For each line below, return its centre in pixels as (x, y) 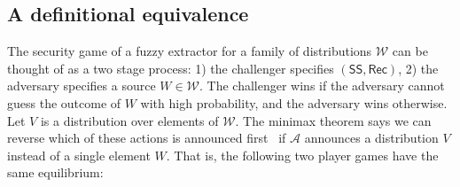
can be (410, 51)
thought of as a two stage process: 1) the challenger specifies (171, 68)
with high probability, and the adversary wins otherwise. (294, 102)
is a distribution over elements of (129, 120)
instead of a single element (79, 155)
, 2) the (418, 68)
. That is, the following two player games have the (302, 155)
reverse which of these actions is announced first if (147, 138)
